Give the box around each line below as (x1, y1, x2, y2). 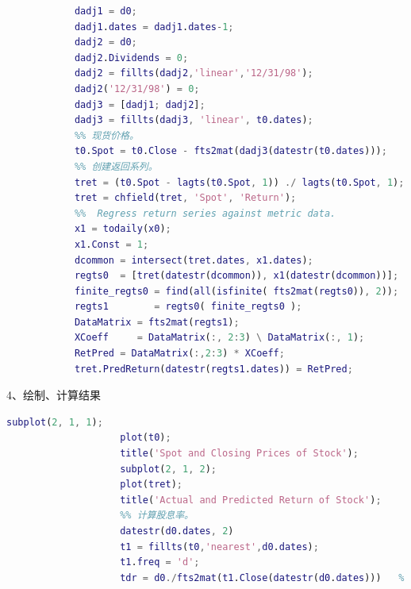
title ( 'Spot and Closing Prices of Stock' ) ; (120, 448, 359, 460)
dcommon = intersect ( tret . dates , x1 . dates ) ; (74, 254, 313, 266)
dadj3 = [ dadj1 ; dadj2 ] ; (74, 98, 205, 110)
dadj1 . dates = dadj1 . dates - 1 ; (74, 21, 234, 33)
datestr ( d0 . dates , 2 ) (120, 525, 234, 537)
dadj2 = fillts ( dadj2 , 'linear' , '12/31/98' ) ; (74, 67, 313, 79)
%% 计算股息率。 (120, 510, 194, 522)
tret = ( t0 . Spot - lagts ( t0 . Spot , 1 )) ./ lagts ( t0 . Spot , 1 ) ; (74, 176, 405, 188)
